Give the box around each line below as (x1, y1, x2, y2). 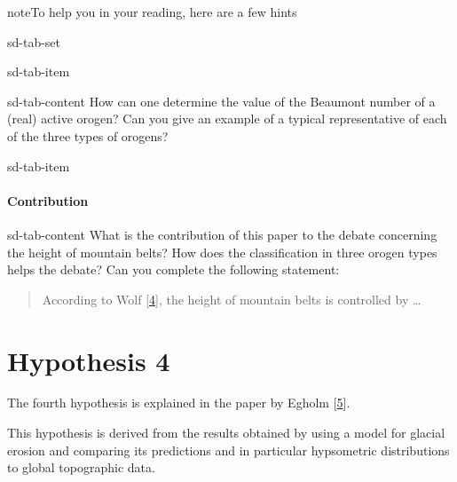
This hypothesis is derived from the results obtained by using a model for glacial (7, 423, 445, 442)
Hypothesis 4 (7, 342, 170, 378)
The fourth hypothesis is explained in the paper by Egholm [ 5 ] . (7, 393, 351, 412)
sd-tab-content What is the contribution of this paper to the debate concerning (7, 225, 437, 243)
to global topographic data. (7, 458, 155, 477)
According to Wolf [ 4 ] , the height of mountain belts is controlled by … (42, 289, 422, 308)
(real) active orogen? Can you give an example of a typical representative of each (7, 109, 447, 128)
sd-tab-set (7, 32, 61, 51)
